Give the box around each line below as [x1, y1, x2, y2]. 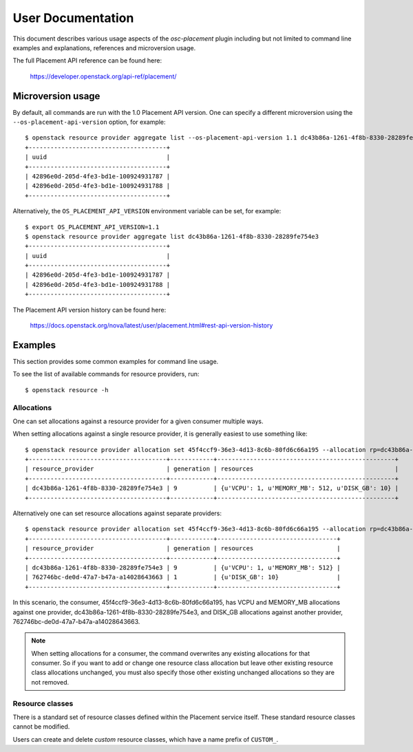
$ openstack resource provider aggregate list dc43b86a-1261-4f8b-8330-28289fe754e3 [25, 233, 319, 240]
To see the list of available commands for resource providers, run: [12, 370, 200, 378]
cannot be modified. [12, 722, 70, 731]
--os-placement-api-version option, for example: [12, 118, 166, 127]
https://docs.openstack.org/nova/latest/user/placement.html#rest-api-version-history [30, 321, 273, 330]
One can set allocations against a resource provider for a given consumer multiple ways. [12, 417, 264, 425]
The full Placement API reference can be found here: [12, 56, 162, 65]
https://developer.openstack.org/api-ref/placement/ [30, 72, 177, 80]
